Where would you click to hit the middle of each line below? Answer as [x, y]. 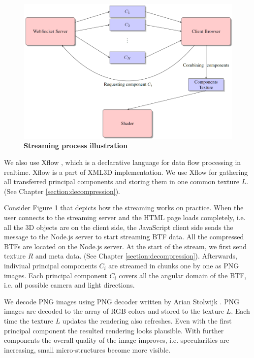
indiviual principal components [50, 265]
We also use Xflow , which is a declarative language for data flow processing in [123, 162]
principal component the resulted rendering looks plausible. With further [114, 330]
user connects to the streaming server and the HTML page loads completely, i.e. [125, 217]
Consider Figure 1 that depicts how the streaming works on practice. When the [124, 208]
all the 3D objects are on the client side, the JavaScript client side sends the [119, 227]
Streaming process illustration [76, 146]
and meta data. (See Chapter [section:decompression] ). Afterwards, [136, 256]
